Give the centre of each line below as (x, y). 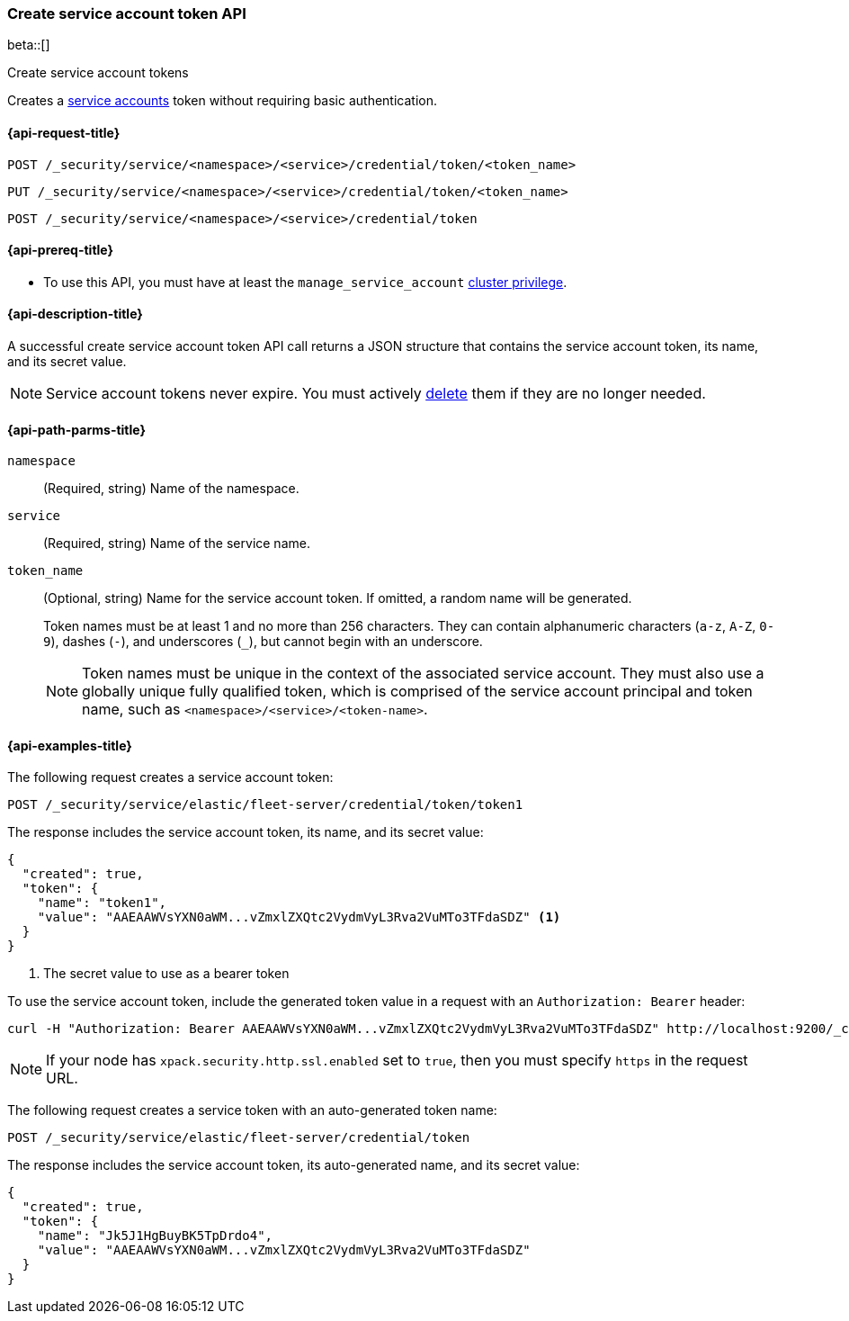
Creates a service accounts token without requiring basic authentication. (223, 101)
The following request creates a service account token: (170, 777)
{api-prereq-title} (61, 250)
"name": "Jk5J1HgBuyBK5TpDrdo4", (155, 1236)
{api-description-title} (75, 314)
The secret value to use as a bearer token (166, 974)
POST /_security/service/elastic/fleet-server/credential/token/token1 (265, 805)
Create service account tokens (98, 73)
